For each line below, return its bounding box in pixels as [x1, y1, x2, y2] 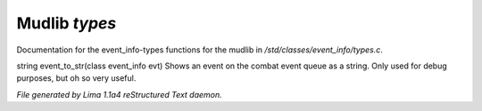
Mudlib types [16, 13, 117, 33]
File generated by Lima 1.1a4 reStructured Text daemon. [16, 89, 222, 99]
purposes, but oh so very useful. [16, 73, 137, 83]
